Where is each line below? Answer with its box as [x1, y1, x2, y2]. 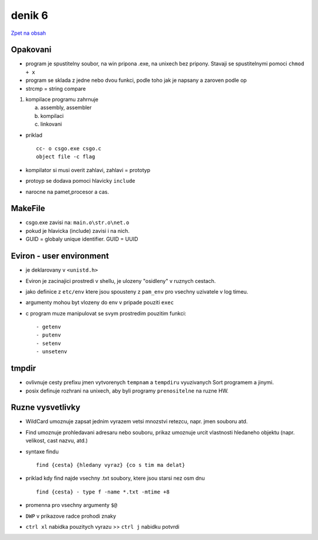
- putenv [36, 332, 61, 338]
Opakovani [11, 45, 52, 55]
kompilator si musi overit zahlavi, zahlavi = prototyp [25, 166, 151, 173]
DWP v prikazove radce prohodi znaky [25, 512, 117, 519]
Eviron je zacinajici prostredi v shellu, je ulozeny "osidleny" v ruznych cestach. [25, 277, 216, 284]
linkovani [40, 121, 62, 128]
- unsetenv [36, 348, 68, 355]
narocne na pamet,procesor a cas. [25, 188, 109, 195]
